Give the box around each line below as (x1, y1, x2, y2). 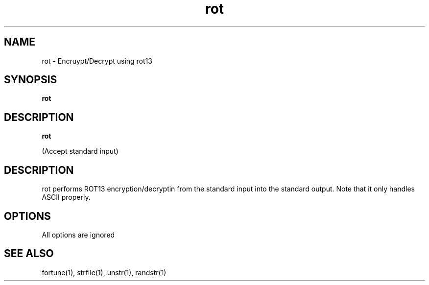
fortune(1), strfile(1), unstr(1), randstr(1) (42, 268, 167, 277)
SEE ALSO (4, 247, 54, 260)
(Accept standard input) (42, 147, 119, 156)
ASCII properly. (42, 193, 91, 202)
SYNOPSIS (4, 73, 57, 86)
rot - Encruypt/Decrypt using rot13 (42, 56, 152, 65)
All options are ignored (42, 230, 115, 239)
